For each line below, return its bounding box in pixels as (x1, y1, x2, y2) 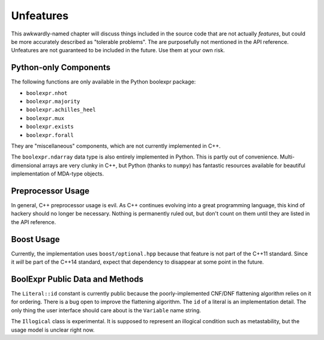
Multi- (280, 153, 295, 160)
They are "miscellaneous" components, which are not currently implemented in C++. (11, 142, 221, 150)
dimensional (11, 162, 41, 169)
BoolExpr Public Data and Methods (11, 274, 144, 284)
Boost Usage (11, 234, 60, 244)
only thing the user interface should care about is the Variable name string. (11, 306, 201, 314)
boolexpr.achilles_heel (26, 106, 96, 114)
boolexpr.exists (26, 123, 74, 130)
